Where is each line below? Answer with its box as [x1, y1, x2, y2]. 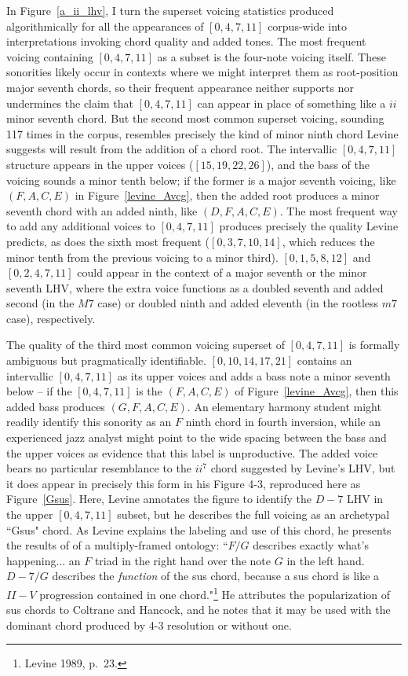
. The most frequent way [279, 202, 398, 219]
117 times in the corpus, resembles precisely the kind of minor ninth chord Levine [6, 125, 399, 141]
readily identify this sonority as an [6, 413, 172, 430]
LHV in [347, 490, 384, 507]
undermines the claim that [6, 94, 133, 111]
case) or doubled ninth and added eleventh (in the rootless [97, 295, 379, 311]
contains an [297, 352, 352, 369]
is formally [348, 336, 400, 353]
